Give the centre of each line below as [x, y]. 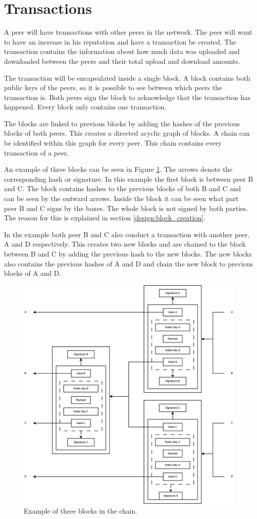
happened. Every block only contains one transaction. [85, 107]
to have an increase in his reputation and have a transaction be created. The [120, 41]
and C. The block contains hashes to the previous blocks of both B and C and [123, 188]
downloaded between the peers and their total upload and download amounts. [122, 61]
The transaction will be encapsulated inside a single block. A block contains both [127, 78]
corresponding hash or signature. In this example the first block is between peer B [128, 179]
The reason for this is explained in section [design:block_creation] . [105, 218]
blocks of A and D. [33, 273]
